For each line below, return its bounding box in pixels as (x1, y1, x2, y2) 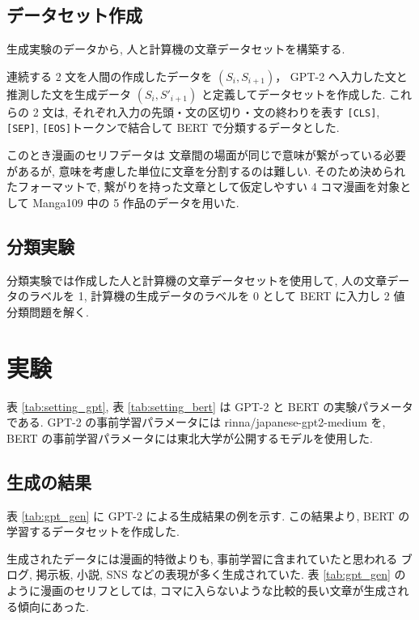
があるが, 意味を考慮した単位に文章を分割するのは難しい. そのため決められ (6, 162, 406, 179)
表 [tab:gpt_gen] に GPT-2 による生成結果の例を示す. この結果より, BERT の (6, 507, 410, 524)
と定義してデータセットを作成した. (201, 85, 386, 102)
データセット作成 (6, 2, 142, 28)
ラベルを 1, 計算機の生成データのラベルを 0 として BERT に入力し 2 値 (28, 287, 405, 304)
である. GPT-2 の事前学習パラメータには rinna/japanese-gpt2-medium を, (6, 414, 386, 431)
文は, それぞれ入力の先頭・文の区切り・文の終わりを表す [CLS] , (42, 103, 380, 120)
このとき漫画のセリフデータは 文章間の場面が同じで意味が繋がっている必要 (6, 147, 406, 163)
